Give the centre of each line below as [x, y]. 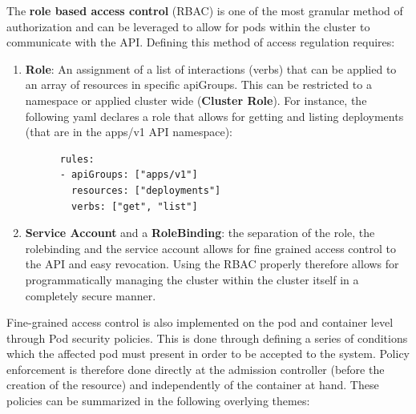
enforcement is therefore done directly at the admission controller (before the [196, 369]
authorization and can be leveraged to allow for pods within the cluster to [188, 26]
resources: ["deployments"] [146, 190]
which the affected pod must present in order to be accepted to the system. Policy [208, 354]
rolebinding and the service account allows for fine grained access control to [210, 248]
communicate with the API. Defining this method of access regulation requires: [201, 42]
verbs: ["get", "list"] [135, 206]
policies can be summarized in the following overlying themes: [158, 401]
